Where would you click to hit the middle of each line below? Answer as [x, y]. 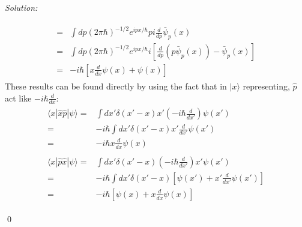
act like [18, 98]
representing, [266, 86]
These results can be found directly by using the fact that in [116, 86]
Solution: [21, 7]
